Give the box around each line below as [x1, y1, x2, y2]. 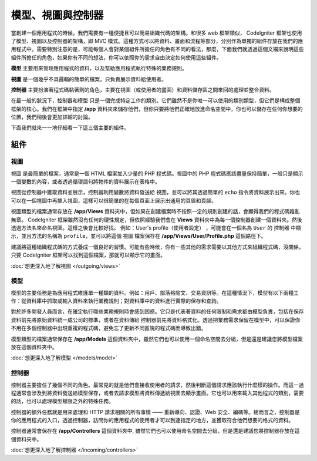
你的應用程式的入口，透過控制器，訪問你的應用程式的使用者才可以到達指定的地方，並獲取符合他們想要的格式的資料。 [11, 417, 294, 424]
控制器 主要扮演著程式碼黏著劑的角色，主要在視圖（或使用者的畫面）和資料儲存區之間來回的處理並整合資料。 [11, 86, 275, 93]
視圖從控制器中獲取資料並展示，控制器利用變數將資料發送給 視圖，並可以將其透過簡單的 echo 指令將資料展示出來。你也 [11, 189, 301, 196]
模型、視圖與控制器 [11, 9, 104, 22]
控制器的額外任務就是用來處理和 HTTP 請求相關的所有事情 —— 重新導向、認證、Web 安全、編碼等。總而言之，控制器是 [11, 408, 300, 415]
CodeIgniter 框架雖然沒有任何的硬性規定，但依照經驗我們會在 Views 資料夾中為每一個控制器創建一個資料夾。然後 [27, 216, 302, 223]
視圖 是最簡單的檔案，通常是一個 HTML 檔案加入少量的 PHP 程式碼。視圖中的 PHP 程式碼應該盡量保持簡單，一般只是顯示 [11, 170, 303, 177]
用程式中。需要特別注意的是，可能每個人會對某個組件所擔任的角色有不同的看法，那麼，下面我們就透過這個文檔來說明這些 [11, 46, 304, 53]
